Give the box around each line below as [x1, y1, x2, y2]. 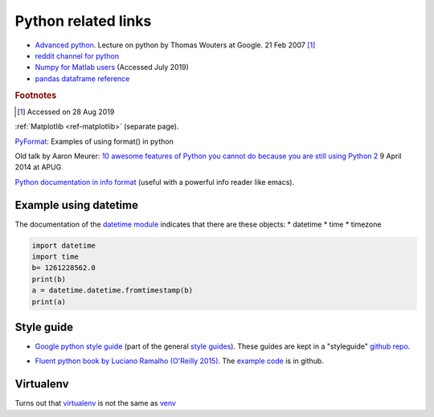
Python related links [14, 12, 152, 30]
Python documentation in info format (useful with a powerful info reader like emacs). [14, 177, 295, 186]
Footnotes [14, 89, 57, 100]
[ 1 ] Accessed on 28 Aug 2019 [17, 107, 115, 117]
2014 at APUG [14, 162, 62, 172]
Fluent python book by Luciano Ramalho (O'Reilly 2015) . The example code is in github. [35, 356, 325, 366]
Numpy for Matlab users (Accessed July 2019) [35, 63, 189, 72]
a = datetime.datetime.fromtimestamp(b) [31, 286, 193, 295]
